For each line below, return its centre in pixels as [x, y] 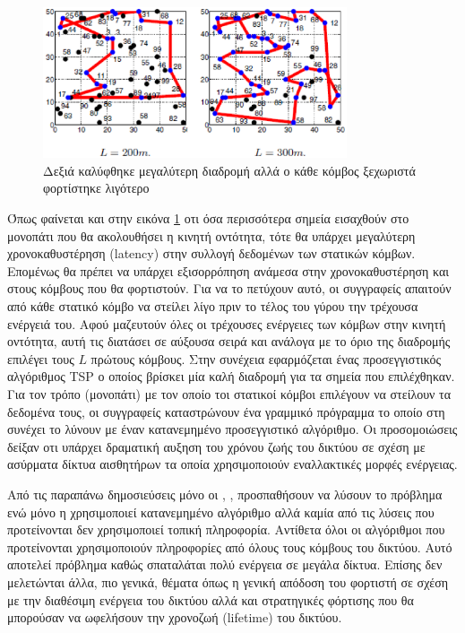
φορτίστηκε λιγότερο [96, 188]
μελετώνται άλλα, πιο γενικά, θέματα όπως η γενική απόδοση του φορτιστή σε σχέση [228, 581]
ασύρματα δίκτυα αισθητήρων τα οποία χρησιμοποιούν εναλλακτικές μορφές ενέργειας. [232, 464]
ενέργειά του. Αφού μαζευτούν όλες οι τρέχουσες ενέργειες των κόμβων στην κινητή [227, 323]
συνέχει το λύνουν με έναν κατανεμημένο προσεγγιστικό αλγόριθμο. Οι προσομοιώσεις [232, 429]
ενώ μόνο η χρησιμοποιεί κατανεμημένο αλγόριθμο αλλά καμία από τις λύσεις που [221, 512]
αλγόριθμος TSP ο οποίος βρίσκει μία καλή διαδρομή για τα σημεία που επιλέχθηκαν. [231, 376]
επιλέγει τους [41, 358]
